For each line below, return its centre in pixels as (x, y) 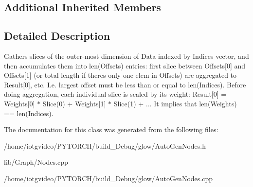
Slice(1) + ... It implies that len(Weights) (175, 103)
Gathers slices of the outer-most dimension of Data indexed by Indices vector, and (126, 56)
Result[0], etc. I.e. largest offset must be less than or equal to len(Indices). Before (125, 84)
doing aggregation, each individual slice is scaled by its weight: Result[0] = (115, 94)
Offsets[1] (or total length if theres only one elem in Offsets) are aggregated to (120, 75)
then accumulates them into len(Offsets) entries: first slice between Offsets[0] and (125, 65)
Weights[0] (19, 103)
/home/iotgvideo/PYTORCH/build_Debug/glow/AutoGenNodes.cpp (108, 178)
